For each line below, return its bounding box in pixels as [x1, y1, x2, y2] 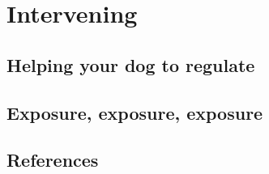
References [6, 147, 99, 172]
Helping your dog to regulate [6, 52, 255, 77]
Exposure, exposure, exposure [6, 100, 263, 125]
